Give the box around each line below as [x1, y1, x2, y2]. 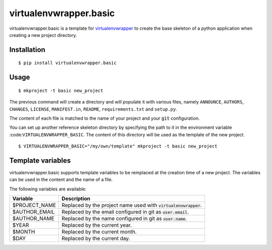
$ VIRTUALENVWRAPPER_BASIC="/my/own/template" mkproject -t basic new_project [18, 143, 218, 149]
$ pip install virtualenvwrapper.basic [18, 60, 117, 66]
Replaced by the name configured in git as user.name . [61, 215, 187, 222]
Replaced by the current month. [61, 228, 137, 235]
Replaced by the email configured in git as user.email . [61, 209, 189, 216]
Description [61, 195, 91, 202]
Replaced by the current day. [61, 235, 130, 242]
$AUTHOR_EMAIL [12, 209, 55, 216]
